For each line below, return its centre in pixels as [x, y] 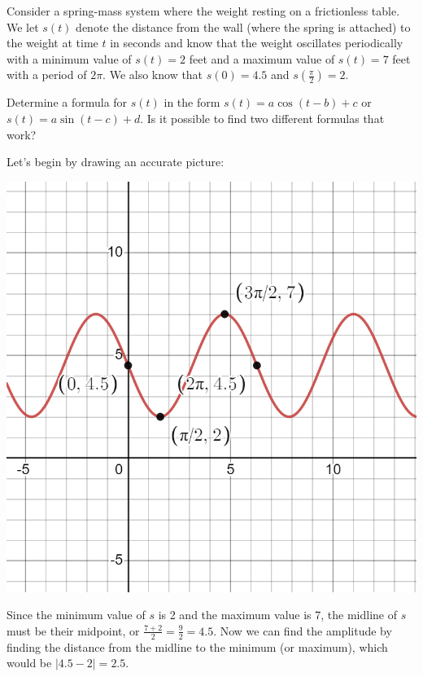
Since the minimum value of [76, 615]
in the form [192, 102]
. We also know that [153, 75]
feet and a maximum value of [262, 58]
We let [23, 26]
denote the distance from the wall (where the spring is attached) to [243, 26]
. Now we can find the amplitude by [303, 630]
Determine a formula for [67, 102]
